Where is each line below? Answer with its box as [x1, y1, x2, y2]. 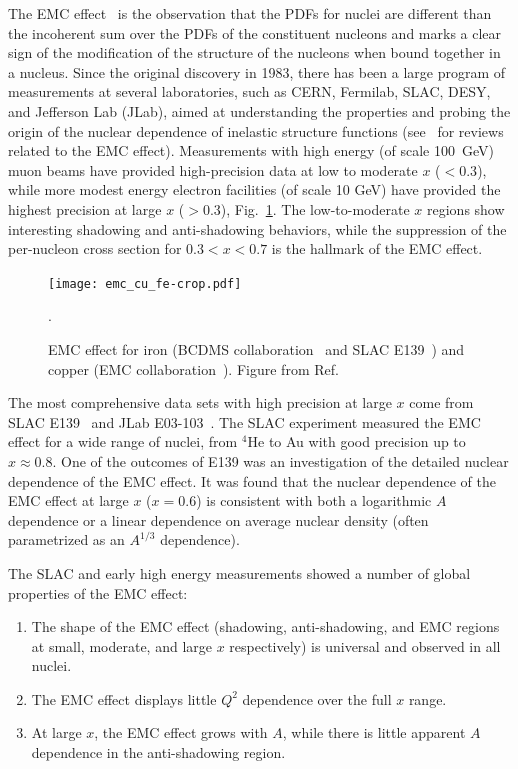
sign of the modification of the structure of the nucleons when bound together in [8, 42, 501, 63]
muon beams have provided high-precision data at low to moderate [8, 159, 418, 180]
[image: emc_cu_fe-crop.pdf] [48, 276, 242, 291]
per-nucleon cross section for [8, 238, 182, 259]
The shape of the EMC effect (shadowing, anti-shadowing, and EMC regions [31, 616, 500, 637]
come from [409, 392, 474, 413]
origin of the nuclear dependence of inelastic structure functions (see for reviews [8, 120, 504, 141]
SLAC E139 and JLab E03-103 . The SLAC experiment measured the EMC [8, 411, 481, 432]
